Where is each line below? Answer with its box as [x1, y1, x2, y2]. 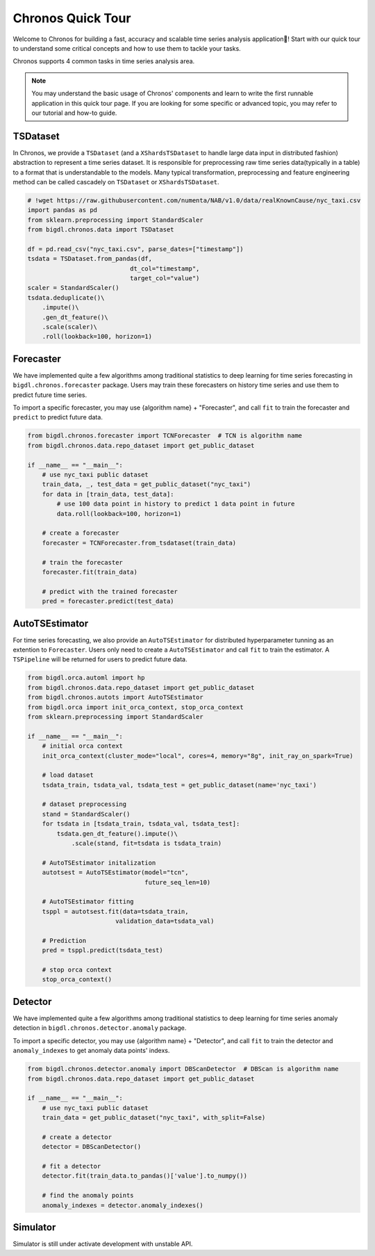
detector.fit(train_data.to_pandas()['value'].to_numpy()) [42, 1172, 248, 1180]
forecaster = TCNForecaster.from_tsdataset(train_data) [42, 539, 237, 547]
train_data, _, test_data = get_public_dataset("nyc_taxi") [42, 481, 251, 488]
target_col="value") [129, 275, 200, 282]
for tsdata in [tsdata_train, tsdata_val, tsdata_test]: [42, 820, 240, 828]
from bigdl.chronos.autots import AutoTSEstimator [27, 693, 204, 702]
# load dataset [42, 771, 94, 779]
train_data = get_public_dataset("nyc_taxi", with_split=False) [42, 1113, 266, 1122]
